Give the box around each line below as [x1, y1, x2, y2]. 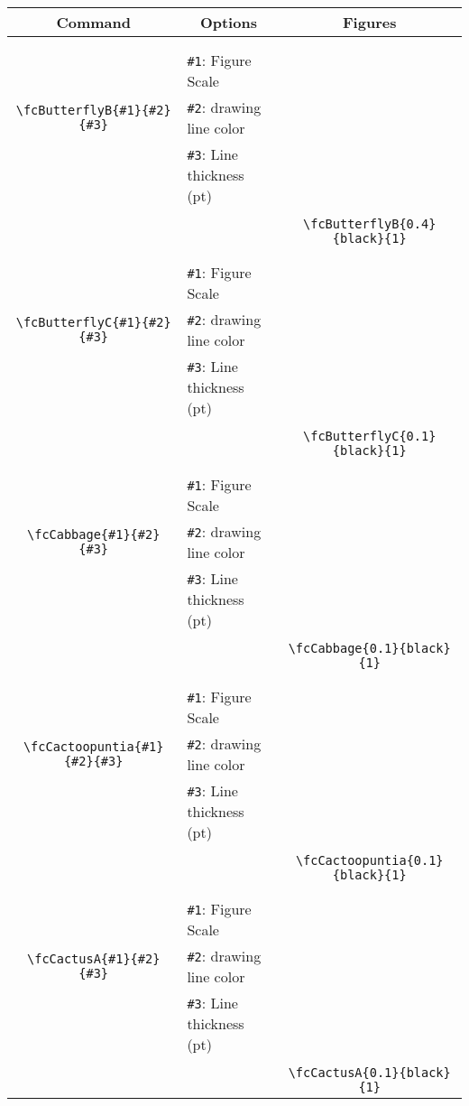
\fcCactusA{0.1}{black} [288, 1065, 451, 1080]
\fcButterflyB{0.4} [303, 217, 437, 231]
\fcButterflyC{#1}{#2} [15, 315, 171, 330]
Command [56, 12, 131, 33]
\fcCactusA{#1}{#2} [27, 952, 161, 966]
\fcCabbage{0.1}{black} [288, 641, 451, 655]
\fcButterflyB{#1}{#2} [15, 103, 171, 117]
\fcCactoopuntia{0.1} [295, 853, 444, 868]
